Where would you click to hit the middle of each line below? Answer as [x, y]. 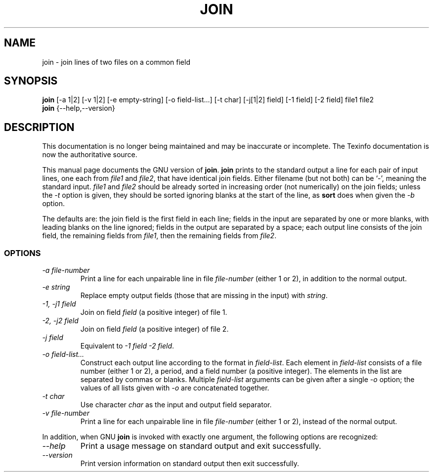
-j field [53, 338]
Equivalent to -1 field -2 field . [127, 346]
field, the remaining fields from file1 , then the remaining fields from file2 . [159, 236]
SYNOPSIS [31, 81]
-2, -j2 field [60, 321]
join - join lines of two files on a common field [116, 62]
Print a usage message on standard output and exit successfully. [201, 446]
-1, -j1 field [59, 304]
